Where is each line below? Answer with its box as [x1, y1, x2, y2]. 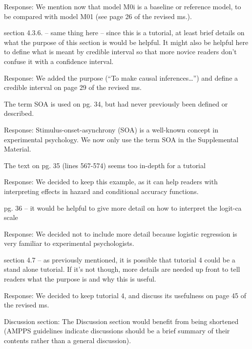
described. [4, 108, 34, 118]
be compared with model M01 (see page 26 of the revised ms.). [4, 11, 192, 21]
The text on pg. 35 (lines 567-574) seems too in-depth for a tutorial [4, 160, 206, 170]
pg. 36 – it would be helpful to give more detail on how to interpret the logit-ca [4, 202, 242, 213]
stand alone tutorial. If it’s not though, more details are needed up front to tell [4, 264, 240, 274]
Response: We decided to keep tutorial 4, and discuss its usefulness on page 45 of [4, 290, 246, 300]
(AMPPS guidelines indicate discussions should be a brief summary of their [4, 326, 230, 336]
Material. [4, 144, 31, 154]
